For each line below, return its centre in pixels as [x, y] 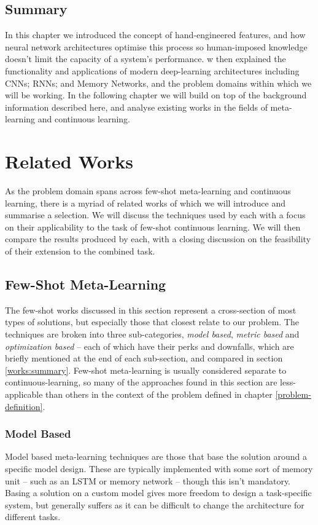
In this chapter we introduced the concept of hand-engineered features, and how [155, 35]
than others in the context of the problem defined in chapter [159, 394]
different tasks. [33, 517]
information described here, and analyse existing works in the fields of [136, 107]
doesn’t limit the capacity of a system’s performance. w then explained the [145, 59]
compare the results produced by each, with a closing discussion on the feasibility [158, 239]
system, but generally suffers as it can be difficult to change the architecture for [155, 504]
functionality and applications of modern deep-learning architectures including [152, 70]
